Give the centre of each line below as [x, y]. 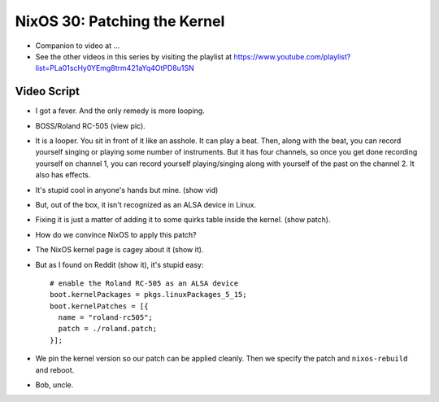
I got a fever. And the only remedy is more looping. [120, 111]
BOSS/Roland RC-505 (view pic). [90, 125]
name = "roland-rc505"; [106, 318]
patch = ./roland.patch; [108, 329]
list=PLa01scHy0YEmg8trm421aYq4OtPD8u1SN [115, 68]
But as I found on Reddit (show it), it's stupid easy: [120, 264]
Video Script [48, 92]
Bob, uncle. [54, 385]
